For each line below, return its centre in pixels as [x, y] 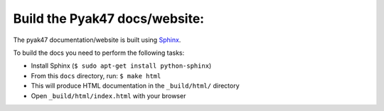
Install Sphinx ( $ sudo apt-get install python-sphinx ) [121, 66]
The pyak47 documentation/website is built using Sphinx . [97, 40]
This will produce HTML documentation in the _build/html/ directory [135, 86]
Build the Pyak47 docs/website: [109, 18]
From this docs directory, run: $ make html [96, 75]
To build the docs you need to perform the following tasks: [99, 53]
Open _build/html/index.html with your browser [108, 95]
